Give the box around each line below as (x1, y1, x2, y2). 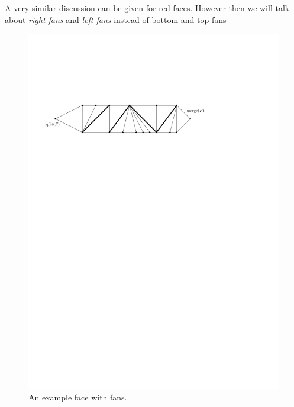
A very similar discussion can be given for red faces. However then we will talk (5, 2, 290, 14)
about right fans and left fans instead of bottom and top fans (5, 13, 227, 25)
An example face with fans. (28, 390, 127, 403)
